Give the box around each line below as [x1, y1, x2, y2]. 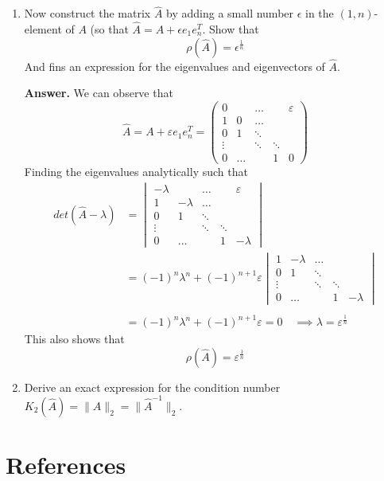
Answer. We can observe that [24, 84, 173, 101]
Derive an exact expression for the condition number [24, 378, 281, 395]
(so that [90, 21, 129, 37]
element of [24, 21, 75, 37]
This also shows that [24, 330, 125, 347]
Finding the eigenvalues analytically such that [24, 163, 248, 180]
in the [305, 5, 334, 22]
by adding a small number [166, 5, 294, 22]
